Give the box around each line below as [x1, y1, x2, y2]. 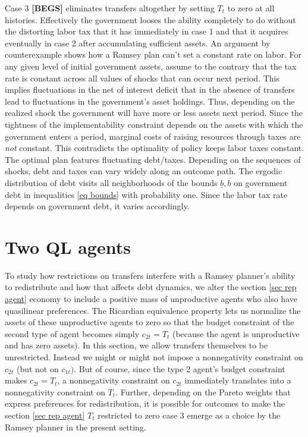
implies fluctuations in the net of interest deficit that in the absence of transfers [5, 83, 295, 96]
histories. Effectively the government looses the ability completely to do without [5, 13, 296, 26]
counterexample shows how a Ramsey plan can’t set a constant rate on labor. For [5, 48, 302, 61]
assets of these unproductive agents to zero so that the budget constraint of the [5, 316, 294, 328]
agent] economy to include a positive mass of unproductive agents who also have [5, 293, 297, 304]
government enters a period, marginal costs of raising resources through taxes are [5, 130, 301, 142]
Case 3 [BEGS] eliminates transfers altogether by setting [5, 2, 215, 14]
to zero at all [227, 2, 275, 14]
